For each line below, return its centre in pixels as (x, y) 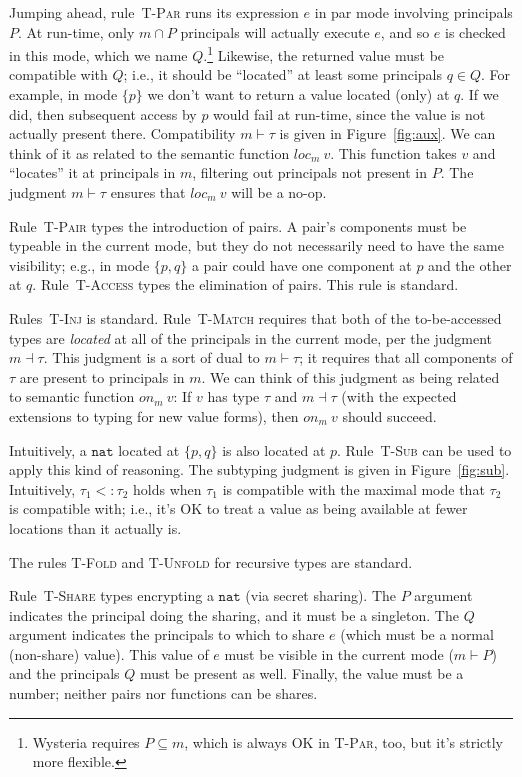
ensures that (148, 192)
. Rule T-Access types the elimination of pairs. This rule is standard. (245, 284)
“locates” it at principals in (92, 172)
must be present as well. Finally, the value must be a (301, 673)
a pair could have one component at (301, 264)
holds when (167, 488)
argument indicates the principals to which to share (167, 634)
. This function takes (393, 152)
